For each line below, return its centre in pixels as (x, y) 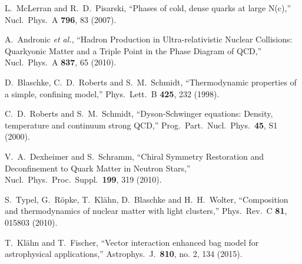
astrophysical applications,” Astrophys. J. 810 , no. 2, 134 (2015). (124, 254)
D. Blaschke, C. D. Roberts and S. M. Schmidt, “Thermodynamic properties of (151, 82)
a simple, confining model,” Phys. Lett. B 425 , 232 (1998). (112, 93)
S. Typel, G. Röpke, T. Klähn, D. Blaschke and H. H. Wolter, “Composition (147, 199)
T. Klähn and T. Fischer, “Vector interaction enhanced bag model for (132, 242)
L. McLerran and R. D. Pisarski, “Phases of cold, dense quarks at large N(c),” (148, 8)
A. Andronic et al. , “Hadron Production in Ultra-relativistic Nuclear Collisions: (149, 39)
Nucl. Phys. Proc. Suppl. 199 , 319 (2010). (83, 179)
